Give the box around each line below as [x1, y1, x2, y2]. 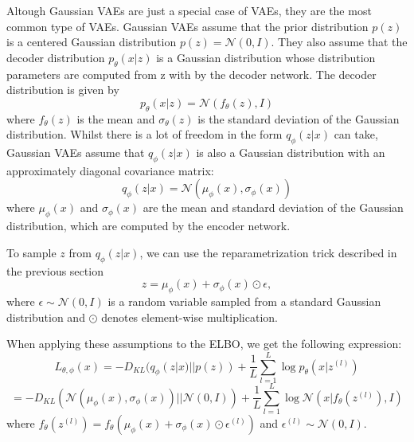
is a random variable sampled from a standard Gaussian [107, 292, 381, 309]
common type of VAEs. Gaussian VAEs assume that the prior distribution [6, 18, 369, 34]
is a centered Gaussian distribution [6, 33, 177, 50]
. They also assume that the [271, 33, 408, 50]
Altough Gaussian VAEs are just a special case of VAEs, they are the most [6, 2, 372, 18]
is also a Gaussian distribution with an [196, 143, 385, 160]
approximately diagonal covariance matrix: [6, 162, 214, 178]
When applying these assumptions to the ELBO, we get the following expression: [6, 335, 402, 352]
